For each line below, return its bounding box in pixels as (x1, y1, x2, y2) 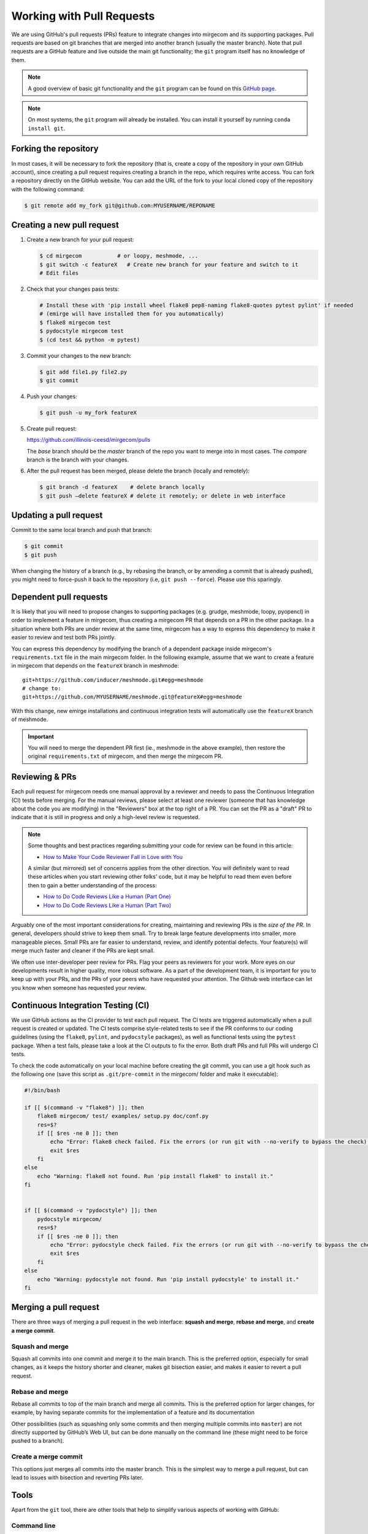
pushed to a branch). (11, 1437, 64, 1444)
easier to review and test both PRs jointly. (11, 634, 116, 641)
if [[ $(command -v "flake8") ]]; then (24, 1104, 144, 1111)
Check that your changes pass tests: (26, 285, 120, 293)
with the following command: (11, 185, 85, 193)
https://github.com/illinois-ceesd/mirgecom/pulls (26, 436, 150, 444)
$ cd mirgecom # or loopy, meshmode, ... (39, 252, 199, 260)
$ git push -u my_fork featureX (39, 409, 137, 416)
